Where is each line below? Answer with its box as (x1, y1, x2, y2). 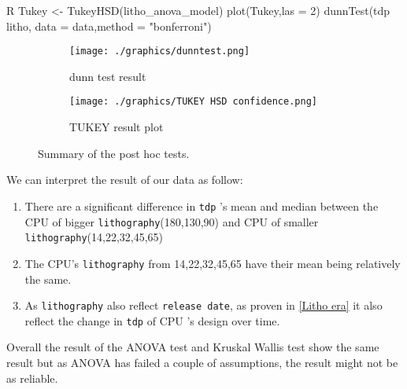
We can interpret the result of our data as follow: (6, 171, 243, 188)
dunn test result (69, 68, 146, 84)
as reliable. (6, 369, 58, 386)
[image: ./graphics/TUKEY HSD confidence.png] (69, 96, 317, 108)
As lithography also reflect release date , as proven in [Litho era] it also (24, 297, 383, 314)
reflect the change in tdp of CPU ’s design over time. (24, 312, 280, 328)
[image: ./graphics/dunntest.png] (69, 46, 250, 57)
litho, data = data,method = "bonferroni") (6, 17, 212, 34)
